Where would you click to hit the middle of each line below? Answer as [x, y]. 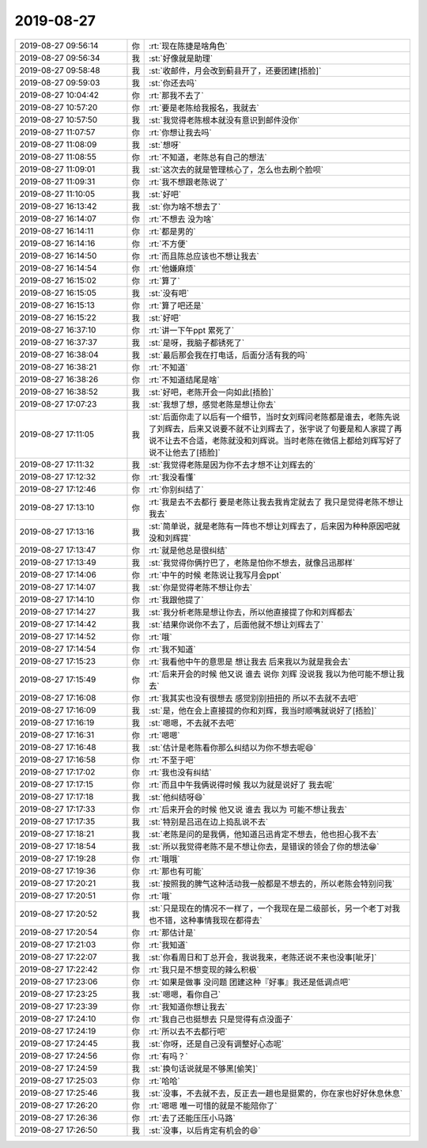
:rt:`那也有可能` [177, 871]
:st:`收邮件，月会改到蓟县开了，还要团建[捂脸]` [235, 70]
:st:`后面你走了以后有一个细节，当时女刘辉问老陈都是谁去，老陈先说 [275, 417]
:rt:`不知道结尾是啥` [185, 380]
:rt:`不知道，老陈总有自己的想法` [208, 157]
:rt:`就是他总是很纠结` [189, 550]
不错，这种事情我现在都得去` [210, 920]
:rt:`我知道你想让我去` [189, 1006]
